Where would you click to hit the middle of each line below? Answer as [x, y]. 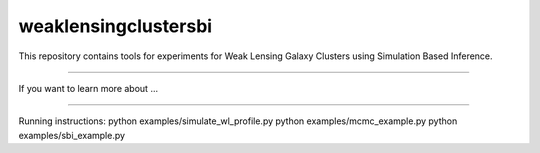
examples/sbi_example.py [71, 135]
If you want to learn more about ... [88, 88]
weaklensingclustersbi [115, 26]
